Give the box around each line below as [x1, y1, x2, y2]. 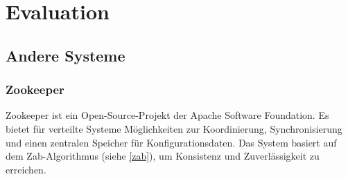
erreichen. [6, 162, 46, 176]
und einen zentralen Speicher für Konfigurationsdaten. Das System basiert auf [6, 135, 337, 149]
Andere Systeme [6, 44, 125, 66]
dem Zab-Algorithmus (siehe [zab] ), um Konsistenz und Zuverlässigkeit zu [6, 149, 320, 163]
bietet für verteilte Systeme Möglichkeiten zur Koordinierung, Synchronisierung [6, 121, 342, 135]
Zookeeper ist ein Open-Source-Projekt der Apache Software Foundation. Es [6, 108, 329, 122]
